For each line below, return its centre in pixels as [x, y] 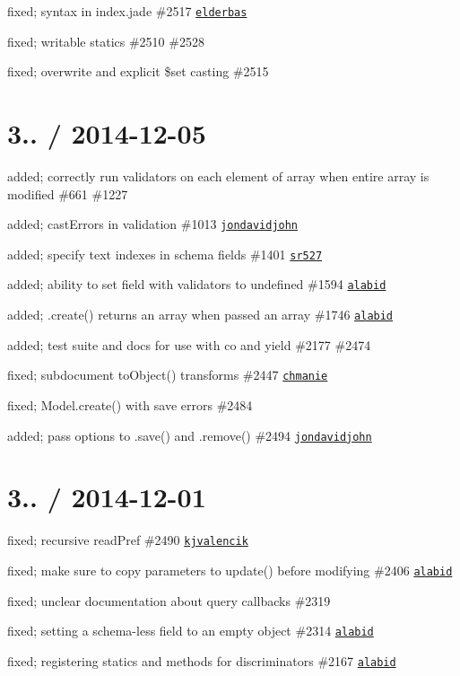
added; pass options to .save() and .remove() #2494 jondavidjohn [190, 435]
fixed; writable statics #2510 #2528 [106, 41]
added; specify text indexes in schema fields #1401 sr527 [165, 254]
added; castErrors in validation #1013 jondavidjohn [153, 224]
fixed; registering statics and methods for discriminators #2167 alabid [202, 660]
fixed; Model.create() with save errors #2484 [130, 405]
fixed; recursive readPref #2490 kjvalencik [128, 540]
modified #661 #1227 [68, 193]
